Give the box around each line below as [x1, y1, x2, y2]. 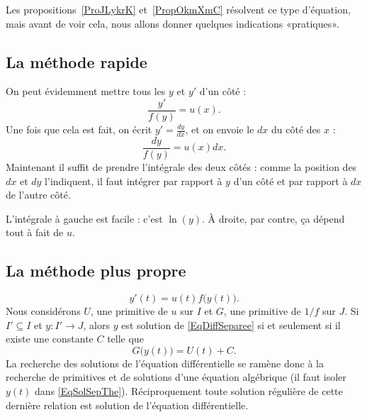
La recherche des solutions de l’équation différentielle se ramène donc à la [6, 355, 324, 370]
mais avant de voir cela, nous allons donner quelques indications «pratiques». [6, 16, 339, 30]
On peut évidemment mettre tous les [6, 84, 166, 99]
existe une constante [6, 331, 94, 346]
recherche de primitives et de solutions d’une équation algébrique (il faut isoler [6, 369, 346, 384]
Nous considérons [6, 304, 81, 318]
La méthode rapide [6, 50, 147, 72]
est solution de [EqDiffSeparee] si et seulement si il [121, 317, 341, 332]
